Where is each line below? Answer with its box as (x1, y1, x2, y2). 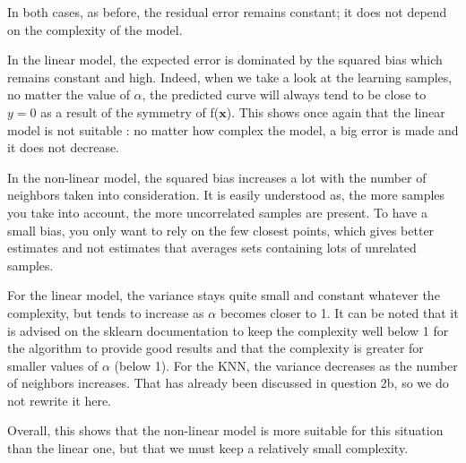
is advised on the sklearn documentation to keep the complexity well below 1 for (7, 321, 449, 339)
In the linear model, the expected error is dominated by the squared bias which (7, 50, 443, 69)
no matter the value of (7, 85, 130, 104)
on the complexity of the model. (7, 20, 183, 39)
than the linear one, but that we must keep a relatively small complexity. (7, 439, 409, 458)
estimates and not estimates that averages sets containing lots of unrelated (7, 238, 417, 257)
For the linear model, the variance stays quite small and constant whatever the (7, 286, 440, 304)
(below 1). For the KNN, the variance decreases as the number (114, 356, 458, 374)
